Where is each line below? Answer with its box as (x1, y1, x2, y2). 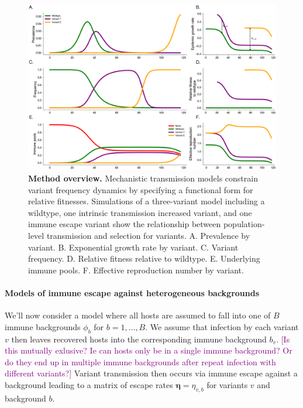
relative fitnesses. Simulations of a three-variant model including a (28, 195, 265, 207)
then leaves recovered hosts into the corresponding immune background (11, 332, 267, 345)
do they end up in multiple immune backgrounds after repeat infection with (5, 355, 276, 368)
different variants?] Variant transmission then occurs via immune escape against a (5, 367, 298, 379)
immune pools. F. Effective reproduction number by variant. (28, 263, 244, 276)
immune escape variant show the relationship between (28, 218, 221, 230)
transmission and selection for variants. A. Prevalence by (46, 229, 250, 241)
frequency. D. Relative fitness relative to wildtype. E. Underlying (28, 252, 260, 265)
